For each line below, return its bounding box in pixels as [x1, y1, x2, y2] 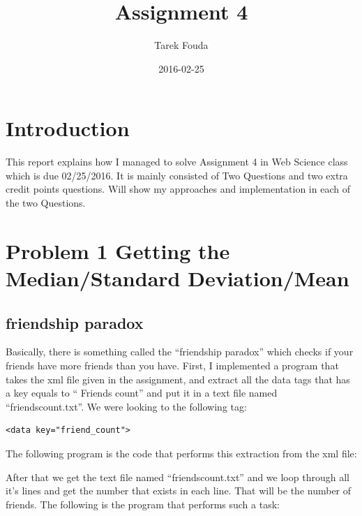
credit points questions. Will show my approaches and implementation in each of [6, 182, 350, 196]
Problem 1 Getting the [6, 236, 230, 265]
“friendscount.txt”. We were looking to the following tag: [6, 399, 247, 413]
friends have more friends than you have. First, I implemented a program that [6, 357, 339, 372]
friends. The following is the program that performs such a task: [6, 496, 280, 511]
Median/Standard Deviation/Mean [6, 264, 349, 292]
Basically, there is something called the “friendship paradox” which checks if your [6, 344, 354, 359]
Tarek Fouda [154, 38, 209, 52]
